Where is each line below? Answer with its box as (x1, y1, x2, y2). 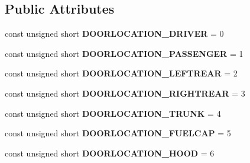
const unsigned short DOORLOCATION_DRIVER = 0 (5, 27, 224, 40)
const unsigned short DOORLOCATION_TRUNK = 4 (5, 107, 221, 119)
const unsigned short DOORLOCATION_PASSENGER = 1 (5, 47, 243, 59)
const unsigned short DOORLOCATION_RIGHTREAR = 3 (5, 87, 245, 99)
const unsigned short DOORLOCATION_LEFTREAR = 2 (5, 67, 238, 79)
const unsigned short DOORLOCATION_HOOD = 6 (5, 146, 215, 159)
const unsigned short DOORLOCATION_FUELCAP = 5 (5, 127, 231, 139)
